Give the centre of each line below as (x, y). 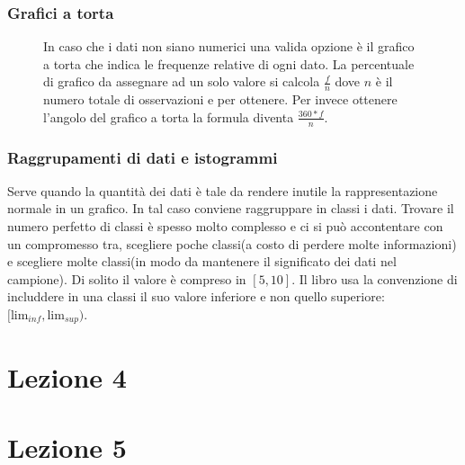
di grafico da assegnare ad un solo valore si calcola (182, 81)
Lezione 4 (67, 376)
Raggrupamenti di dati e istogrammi (143, 157)
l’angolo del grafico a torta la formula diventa (169, 116)
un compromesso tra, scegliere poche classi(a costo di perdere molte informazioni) (232, 243)
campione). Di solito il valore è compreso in (127, 278)
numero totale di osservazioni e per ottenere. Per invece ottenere (220, 99)
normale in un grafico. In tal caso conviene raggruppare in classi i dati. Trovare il (231, 208)
